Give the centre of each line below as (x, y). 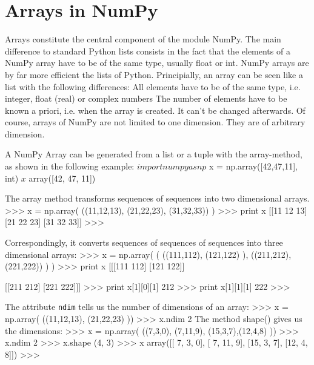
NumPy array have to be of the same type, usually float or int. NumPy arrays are (157, 63)
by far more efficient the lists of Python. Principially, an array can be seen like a (154, 74)
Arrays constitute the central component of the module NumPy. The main (143, 39)
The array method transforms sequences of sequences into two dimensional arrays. (157, 198)
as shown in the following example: (70, 166)
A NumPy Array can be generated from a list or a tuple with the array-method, (154, 154)
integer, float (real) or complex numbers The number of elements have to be (146, 98)
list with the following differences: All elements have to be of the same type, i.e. (153, 86)
